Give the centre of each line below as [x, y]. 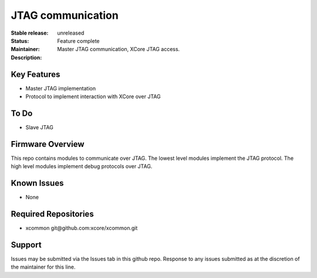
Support [26, 245]
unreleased [71, 33]
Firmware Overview [48, 144]
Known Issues [37, 183]
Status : [20, 41]
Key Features [36, 74]
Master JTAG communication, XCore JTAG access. [119, 49]
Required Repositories [52, 214]
